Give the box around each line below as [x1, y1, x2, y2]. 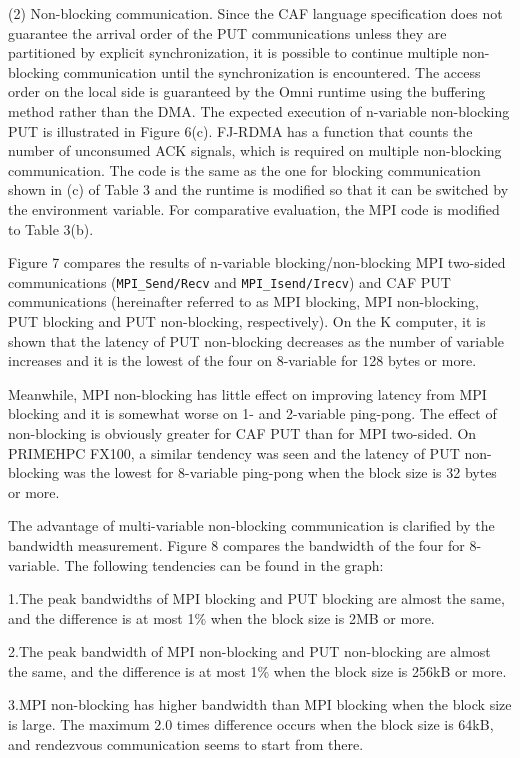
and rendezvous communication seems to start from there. [8, 733, 364, 754]
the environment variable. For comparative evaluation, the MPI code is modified [8, 198, 500, 219]
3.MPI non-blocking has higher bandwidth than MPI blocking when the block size [8, 694, 512, 715]
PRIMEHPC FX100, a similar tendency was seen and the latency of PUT [8, 442, 460, 463]
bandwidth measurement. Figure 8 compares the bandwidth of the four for [8, 534, 465, 555]
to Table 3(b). [8, 218, 94, 239]
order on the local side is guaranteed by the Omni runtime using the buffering [8, 81, 486, 102]
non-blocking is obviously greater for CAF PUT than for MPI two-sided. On [8, 422, 477, 443]
